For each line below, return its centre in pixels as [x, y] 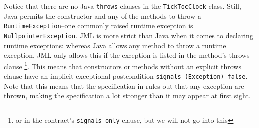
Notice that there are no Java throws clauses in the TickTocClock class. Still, [123, 6]
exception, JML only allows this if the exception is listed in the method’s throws [127, 55]
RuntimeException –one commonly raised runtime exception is [99, 26]
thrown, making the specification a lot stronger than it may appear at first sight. [127, 96]
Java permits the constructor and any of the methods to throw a [103, 16]
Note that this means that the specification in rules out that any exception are [124, 86]
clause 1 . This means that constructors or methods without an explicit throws [123, 65]
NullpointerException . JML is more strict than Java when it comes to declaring [129, 35]
